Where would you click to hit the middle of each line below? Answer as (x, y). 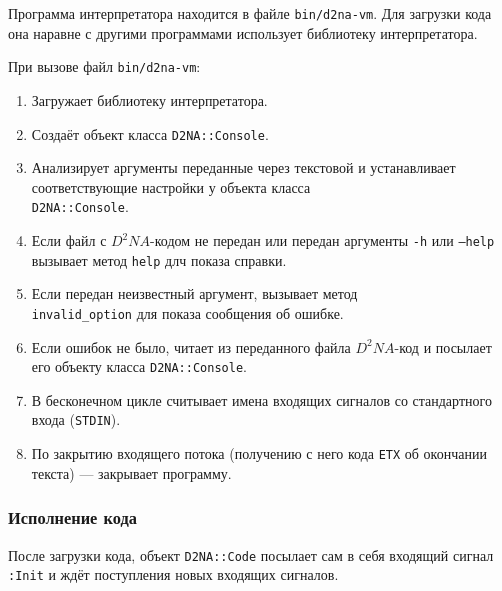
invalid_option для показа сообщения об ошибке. (187, 312)
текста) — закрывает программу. (131, 472)
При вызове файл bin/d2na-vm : (104, 66)
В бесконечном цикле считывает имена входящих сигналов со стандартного (261, 399)
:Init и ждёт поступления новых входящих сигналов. (173, 574)
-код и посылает (443, 346)
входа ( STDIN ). (76, 419)
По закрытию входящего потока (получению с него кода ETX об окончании (259, 453)
